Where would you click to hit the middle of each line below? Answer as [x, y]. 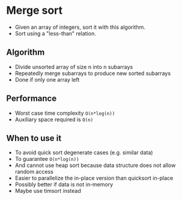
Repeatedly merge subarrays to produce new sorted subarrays [93, 73]
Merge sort [35, 11]
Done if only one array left [47, 79]
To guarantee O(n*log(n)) [47, 159]
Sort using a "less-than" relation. [55, 33]
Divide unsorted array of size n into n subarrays [74, 67]
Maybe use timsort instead [48, 191]
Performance [32, 99]
